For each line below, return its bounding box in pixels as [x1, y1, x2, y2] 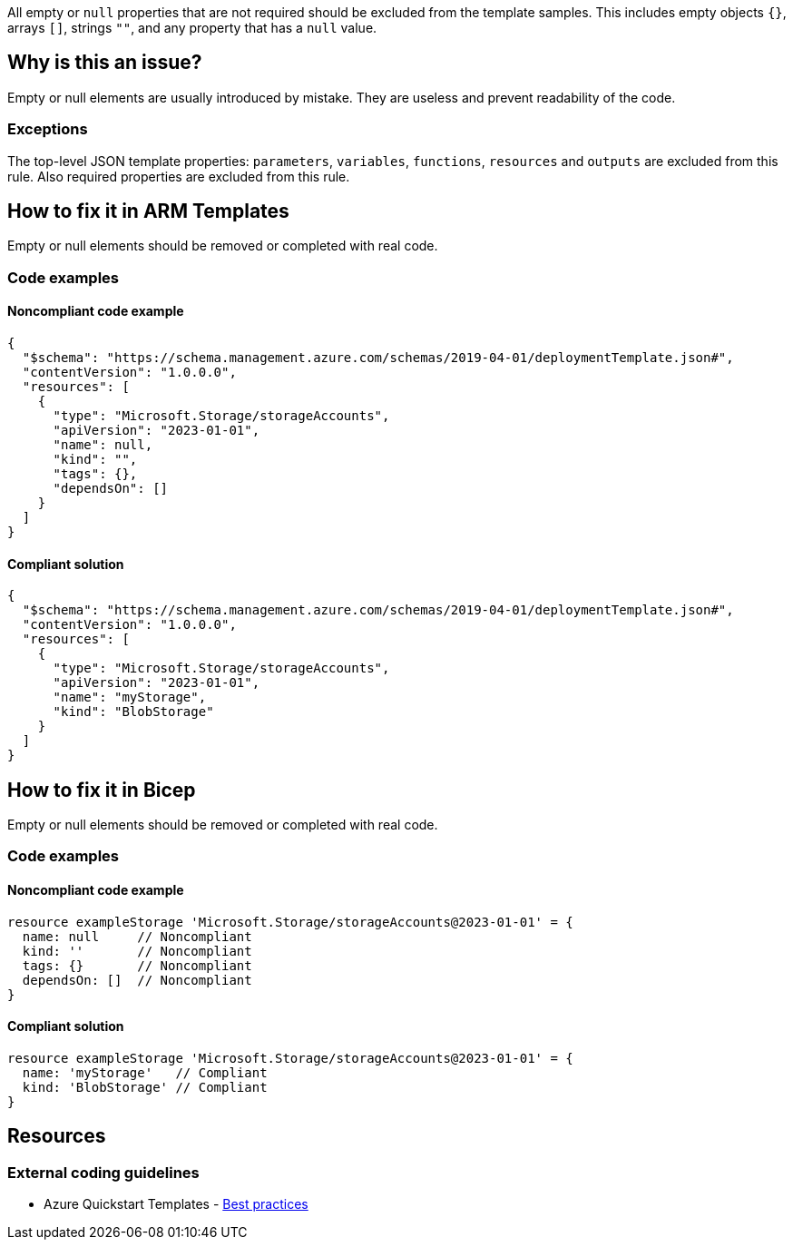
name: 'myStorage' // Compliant [22, 1065, 268, 1080]
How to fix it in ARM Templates [7, 200, 289, 223]
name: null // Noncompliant [22, 928, 252, 944]
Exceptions [7, 120, 88, 139]
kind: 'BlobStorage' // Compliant [22, 1079, 268, 1095]
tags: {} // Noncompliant [22, 957, 252, 973]
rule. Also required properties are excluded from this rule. [7, 168, 350, 184]
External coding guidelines [7, 1163, 200, 1182]
